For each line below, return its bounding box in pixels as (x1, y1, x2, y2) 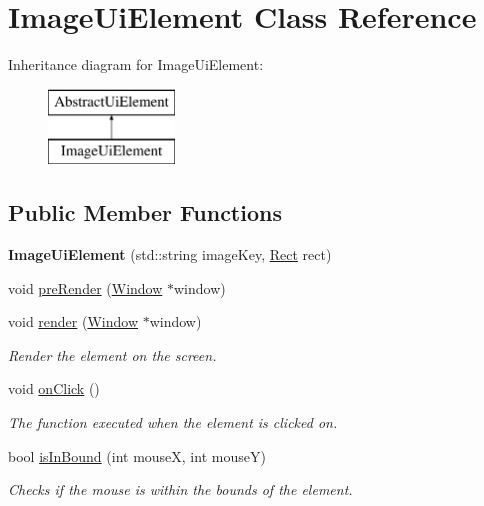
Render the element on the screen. (8, 344, 217, 365)
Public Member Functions (8, 197, 282, 228)
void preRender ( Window (8, 277, 163, 298)
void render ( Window (8, 311, 139, 332)
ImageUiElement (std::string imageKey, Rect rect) (8, 244, 332, 265)
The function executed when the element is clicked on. (8, 412, 338, 433)
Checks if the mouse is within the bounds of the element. (8, 479, 353, 500)
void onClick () (8, 378, 100, 399)
